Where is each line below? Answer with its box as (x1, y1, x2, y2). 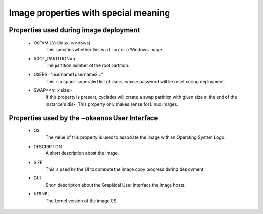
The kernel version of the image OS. (45, 198, 118, 204)
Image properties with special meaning (9, 7, 170, 18)
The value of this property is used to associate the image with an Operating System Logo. (45, 134, 226, 140)
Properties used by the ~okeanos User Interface (9, 114, 158, 122)
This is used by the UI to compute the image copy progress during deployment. (45, 166, 205, 172)
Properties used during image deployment (9, 26, 140, 34)
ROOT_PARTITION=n (33, 56, 75, 62)
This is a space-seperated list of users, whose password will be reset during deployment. (45, 78, 225, 84)
